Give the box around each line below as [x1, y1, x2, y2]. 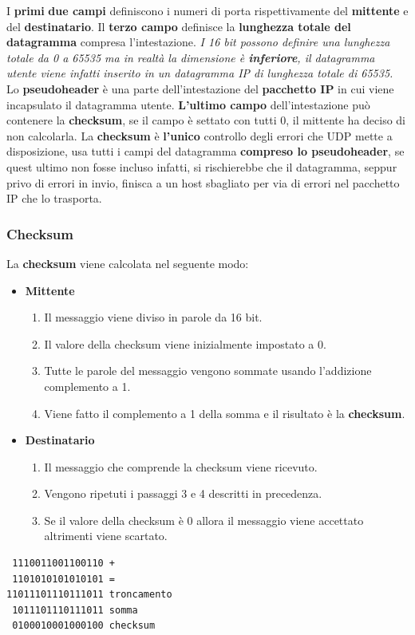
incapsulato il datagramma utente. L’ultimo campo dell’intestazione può [6, 96, 370, 112]
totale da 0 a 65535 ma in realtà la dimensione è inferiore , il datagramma [6, 49, 375, 65]
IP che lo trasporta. [6, 190, 102, 207]
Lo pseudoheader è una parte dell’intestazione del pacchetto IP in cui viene [6, 80, 394, 97]
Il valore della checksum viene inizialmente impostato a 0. [44, 335, 326, 352]
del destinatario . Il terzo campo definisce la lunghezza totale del [6, 18, 351, 34]
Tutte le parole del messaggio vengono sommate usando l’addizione [44, 362, 372, 379]
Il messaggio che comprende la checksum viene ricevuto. [44, 458, 318, 475]
